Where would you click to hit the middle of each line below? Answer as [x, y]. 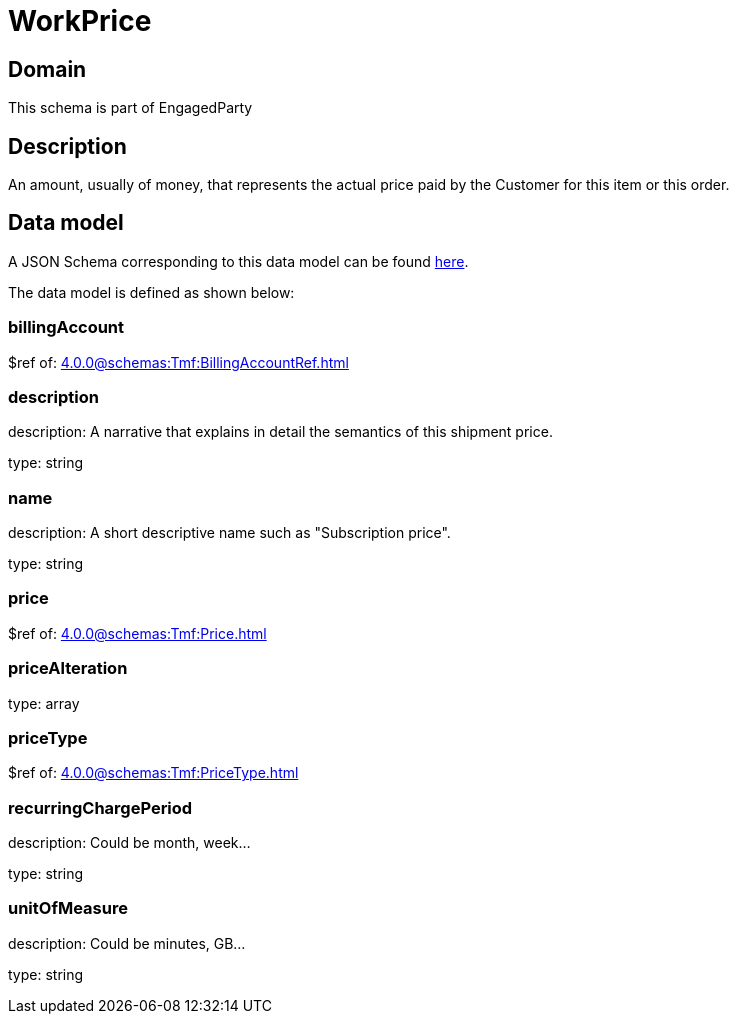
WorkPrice [80, 21]
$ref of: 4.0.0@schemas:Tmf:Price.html [137, 633]
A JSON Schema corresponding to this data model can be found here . [238, 261]
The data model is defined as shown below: [151, 292]
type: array [44, 703]
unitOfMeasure [68, 908]
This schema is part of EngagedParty [130, 108]
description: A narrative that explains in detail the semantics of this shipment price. [280, 432]
